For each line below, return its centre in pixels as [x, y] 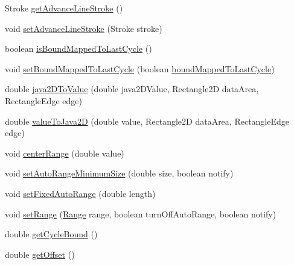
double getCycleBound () [51, 234]
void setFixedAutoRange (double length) [80, 193]
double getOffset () [40, 254]
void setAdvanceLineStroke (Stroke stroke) [84, 28]
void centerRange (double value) [65, 153]
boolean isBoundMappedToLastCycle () [78, 48]
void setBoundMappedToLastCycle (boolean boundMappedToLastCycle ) [140, 68]
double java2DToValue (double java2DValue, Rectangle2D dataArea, [132, 89]
